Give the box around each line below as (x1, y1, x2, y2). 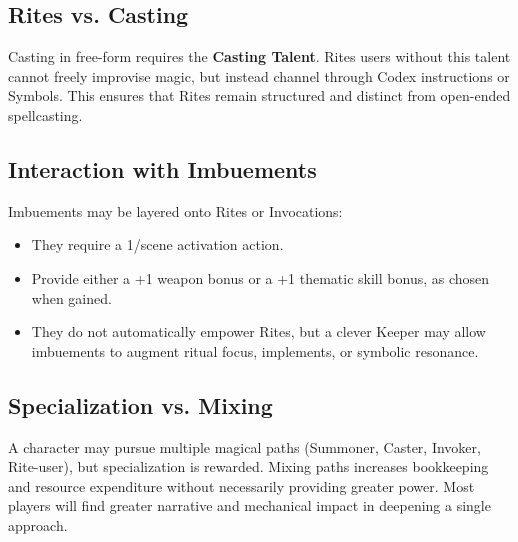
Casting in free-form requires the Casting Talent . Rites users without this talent (8, 46, 511, 67)
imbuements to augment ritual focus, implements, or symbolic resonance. (31, 340, 479, 361)
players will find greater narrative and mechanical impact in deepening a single (8, 495, 491, 516)
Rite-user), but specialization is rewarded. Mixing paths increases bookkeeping (8, 456, 489, 477)
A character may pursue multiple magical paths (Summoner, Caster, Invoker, (8, 436, 481, 457)
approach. (8, 514, 68, 535)
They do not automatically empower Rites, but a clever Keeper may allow (31, 321, 486, 342)
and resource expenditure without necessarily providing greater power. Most (8, 475, 475, 496)
